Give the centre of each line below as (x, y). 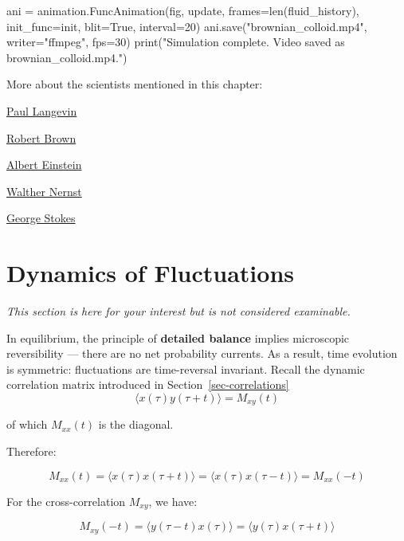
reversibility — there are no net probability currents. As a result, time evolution (202, 353)
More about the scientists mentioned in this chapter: (135, 84)
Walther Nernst (44, 191)
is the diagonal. (136, 424)
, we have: (173, 501)
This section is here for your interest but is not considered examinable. (178, 311)
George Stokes (41, 218)
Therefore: (31, 451)
